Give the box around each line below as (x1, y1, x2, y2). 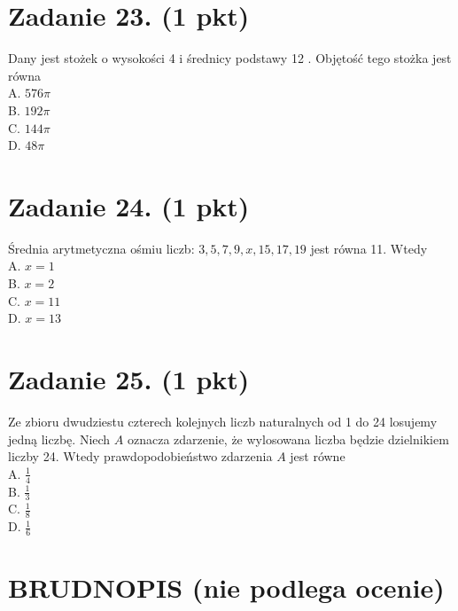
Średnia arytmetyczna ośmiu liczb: (8, 239, 195, 257)
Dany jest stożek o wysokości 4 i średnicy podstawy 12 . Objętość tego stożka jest (8, 49, 452, 67)
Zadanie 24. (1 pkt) (8, 187, 250, 223)
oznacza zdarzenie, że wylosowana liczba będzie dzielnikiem (127, 429, 449, 448)
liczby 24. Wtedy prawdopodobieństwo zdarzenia (8, 447, 273, 466)
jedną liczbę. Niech (8, 429, 111, 448)
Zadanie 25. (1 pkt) (8, 360, 250, 396)
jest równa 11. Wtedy (310, 239, 428, 257)
